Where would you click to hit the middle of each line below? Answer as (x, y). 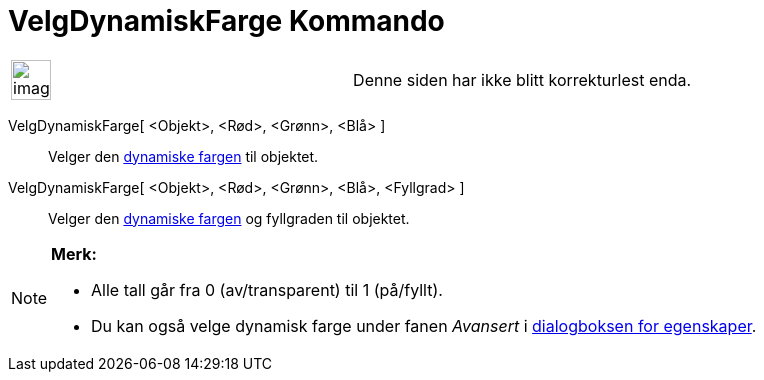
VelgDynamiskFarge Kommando (226, 21)
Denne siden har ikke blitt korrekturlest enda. (522, 79)
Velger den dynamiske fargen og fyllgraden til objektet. (229, 218)
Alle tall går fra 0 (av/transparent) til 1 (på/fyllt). (267, 289)
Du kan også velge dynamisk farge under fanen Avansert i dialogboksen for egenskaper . (424, 325)
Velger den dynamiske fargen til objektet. (183, 156)
